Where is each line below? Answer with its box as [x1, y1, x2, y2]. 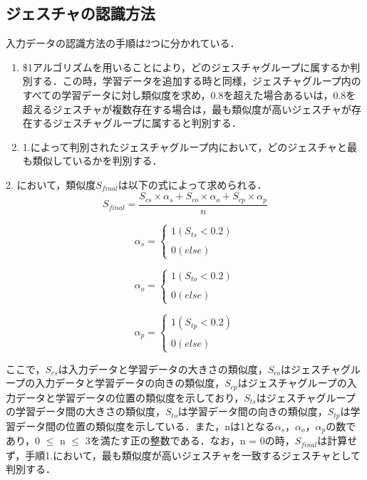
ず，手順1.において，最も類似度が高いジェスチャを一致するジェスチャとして [6, 447, 361, 462]
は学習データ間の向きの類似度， [177, 404, 328, 419]
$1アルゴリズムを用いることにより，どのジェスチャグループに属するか [22, 59, 351, 74]
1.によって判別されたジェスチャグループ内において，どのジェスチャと [22, 139, 348, 154]
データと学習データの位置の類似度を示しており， [15, 390, 244, 405]
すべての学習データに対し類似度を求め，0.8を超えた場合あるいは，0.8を [22, 87, 356, 102]
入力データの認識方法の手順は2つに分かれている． [6, 36, 240, 51]
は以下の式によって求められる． [118, 177, 267, 192]
